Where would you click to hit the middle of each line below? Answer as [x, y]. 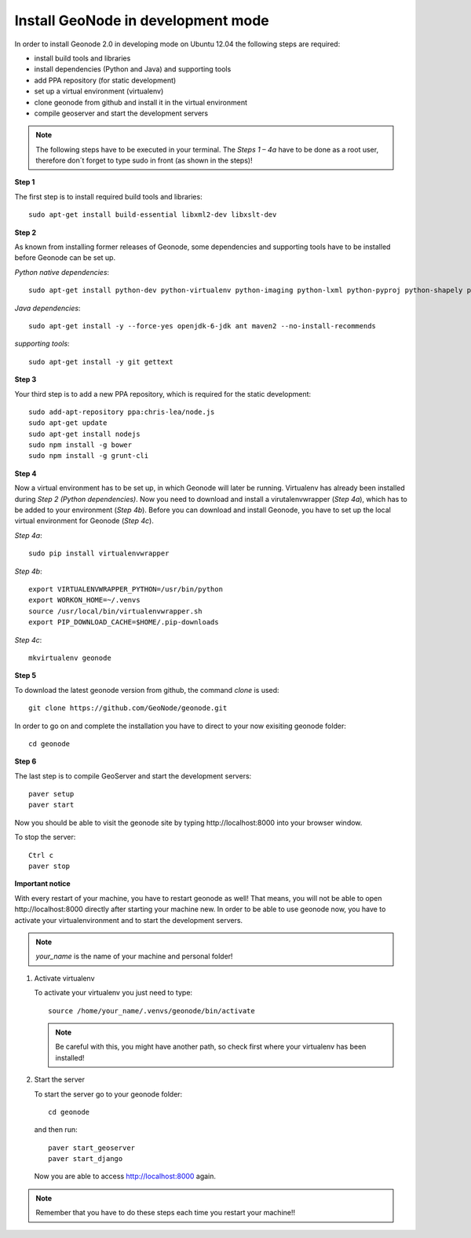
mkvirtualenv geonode [70, 657]
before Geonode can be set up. [65, 258]
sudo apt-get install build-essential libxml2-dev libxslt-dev [153, 215]
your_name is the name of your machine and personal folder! [134, 956]
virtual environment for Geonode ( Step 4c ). [84, 521]
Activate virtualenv [64, 978]
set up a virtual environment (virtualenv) [99, 91]
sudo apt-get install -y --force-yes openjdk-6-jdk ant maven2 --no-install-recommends [203, 326]
